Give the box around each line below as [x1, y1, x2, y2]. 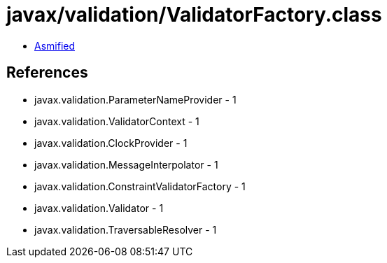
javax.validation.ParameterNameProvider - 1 [34, 93, 237, 106]
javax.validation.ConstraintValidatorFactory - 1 [34, 180, 246, 192]
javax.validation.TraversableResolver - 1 [34, 223, 217, 236]
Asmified [34, 39, 76, 52]
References [6, 64, 88, 82]
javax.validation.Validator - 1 [34, 201, 164, 214]
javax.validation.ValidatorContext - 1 [34, 115, 199, 127]
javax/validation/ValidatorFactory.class [6, 3, 382, 27]
